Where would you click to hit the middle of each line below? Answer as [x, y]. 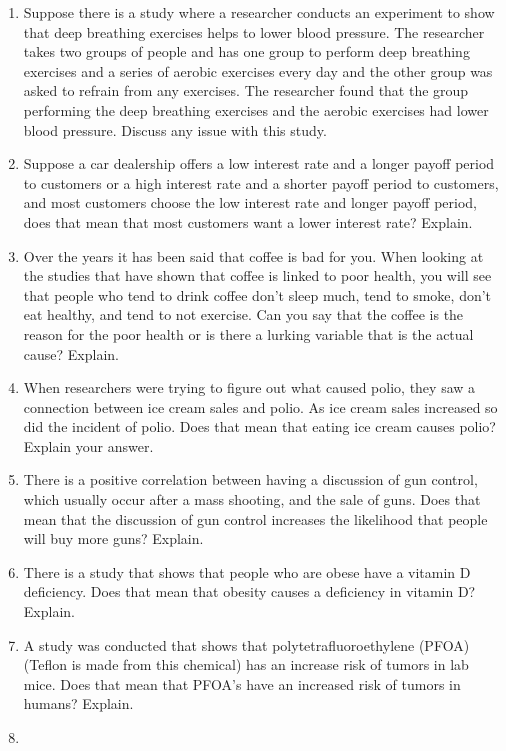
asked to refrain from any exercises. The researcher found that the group [246, 90]
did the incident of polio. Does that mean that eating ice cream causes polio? [259, 426]
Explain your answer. [88, 445]
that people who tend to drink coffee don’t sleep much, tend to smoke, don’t [257, 294]
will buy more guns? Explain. [113, 538]
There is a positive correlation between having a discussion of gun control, [250, 479]
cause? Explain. [71, 353]
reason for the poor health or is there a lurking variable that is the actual [248, 333]
